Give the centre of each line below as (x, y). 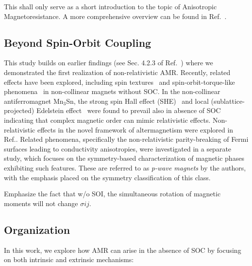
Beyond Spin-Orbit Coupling (78, 42)
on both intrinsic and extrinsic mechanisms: (69, 259)
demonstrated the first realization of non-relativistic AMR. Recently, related (117, 72)
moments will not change (41, 203)
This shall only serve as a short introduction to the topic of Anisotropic (110, 6)
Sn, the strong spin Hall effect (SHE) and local (137, 101)
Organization (37, 229)
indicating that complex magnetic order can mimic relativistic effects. (107, 120)
